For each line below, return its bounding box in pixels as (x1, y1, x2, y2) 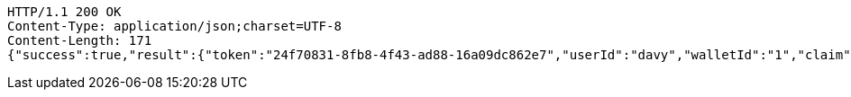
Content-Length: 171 (7, 33, 152, 48)
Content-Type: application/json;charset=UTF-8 (7, 19, 342, 33)
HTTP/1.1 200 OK (7, 4, 122, 19)
